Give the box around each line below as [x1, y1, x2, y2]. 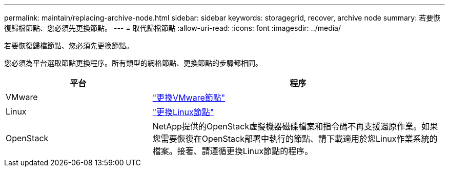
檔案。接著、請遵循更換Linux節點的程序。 [152, 146, 313, 156]
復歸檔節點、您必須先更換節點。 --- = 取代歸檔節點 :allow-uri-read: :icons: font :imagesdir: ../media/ [4, 24, 341, 32]
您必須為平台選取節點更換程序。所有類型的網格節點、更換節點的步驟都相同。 [4, 59, 262, 67]
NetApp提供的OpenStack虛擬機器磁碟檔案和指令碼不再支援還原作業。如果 [152, 121, 438, 131]
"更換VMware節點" [152, 92, 226, 103]
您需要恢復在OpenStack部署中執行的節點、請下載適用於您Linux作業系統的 [152, 134, 438, 144]
